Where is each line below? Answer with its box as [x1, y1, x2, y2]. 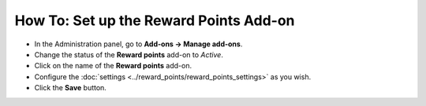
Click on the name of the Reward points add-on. [34, 61, 192, 71]
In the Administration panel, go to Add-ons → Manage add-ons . [34, 39, 243, 49]
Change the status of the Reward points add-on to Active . [34, 49, 224, 59]
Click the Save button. [34, 83, 106, 93]
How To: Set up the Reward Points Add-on [14, 12, 295, 29]
